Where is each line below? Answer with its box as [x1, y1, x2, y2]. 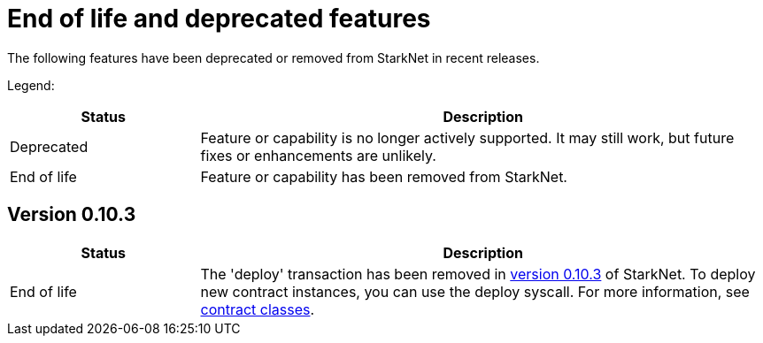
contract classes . [200, 300, 315, 318]
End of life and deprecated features [7, 4, 431, 34]
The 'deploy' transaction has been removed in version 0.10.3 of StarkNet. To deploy [200, 264, 756, 283]
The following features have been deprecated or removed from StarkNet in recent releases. [7, 50, 540, 65]
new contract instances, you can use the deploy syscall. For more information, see [200, 282, 750, 301]
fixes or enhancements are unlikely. [200, 146, 436, 164]
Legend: [7, 77, 55, 93]
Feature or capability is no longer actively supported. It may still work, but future [200, 128, 735, 147]
